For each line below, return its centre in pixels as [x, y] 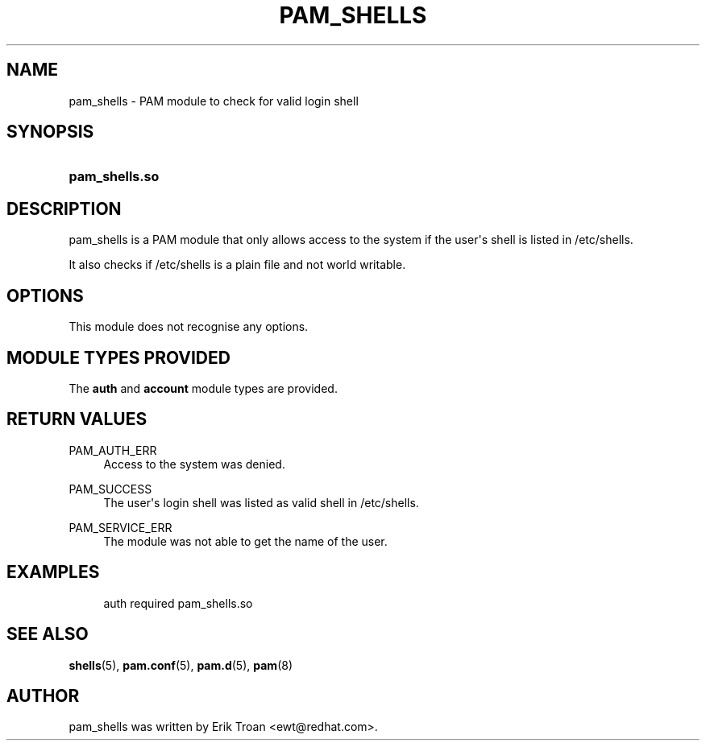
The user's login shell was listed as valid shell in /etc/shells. [261, 502]
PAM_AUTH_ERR [113, 450]
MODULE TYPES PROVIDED [118, 357]
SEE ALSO [48, 634]
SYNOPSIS [50, 132]
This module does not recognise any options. [189, 327]
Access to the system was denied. [194, 464]
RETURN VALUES [77, 419]
